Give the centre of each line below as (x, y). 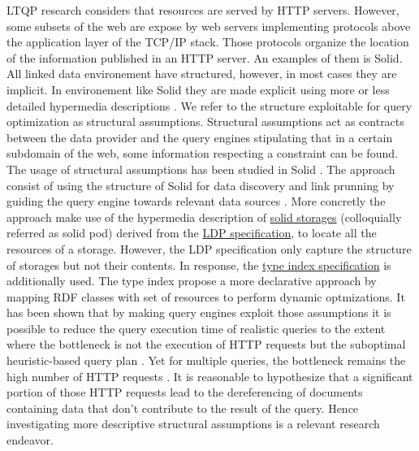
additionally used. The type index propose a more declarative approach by (192, 281)
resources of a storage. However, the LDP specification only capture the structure (209, 248)
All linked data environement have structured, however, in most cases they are (202, 74)
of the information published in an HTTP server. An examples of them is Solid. (205, 57)
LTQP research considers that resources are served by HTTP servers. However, (203, 10)
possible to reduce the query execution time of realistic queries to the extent (196, 328)
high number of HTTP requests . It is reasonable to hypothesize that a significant (210, 376)
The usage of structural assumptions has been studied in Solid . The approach (201, 169)
